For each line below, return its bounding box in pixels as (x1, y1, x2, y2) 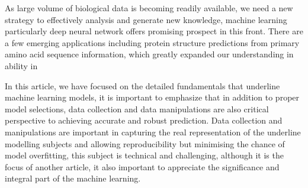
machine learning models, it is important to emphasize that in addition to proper (5, 91, 300, 103)
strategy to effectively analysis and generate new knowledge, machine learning (5, 13, 287, 25)
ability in (5, 59, 38, 72)
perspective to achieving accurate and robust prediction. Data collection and (5, 114, 283, 127)
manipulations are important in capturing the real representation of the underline (5, 125, 301, 138)
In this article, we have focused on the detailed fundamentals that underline (5, 79, 280, 92)
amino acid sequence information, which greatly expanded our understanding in (5, 48, 294, 60)
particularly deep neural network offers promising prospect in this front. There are (5, 25, 303, 37)
